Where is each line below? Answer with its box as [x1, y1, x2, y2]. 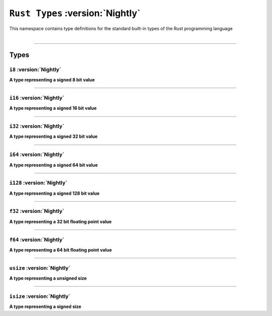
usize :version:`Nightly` [9, 264, 71, 271]
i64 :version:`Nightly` [9, 151, 64, 158]
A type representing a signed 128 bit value [9, 190, 100, 196]
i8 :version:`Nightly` [9, 66, 61, 73]
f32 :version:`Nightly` [9, 208, 64, 215]
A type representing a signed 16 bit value [9, 105, 97, 111]
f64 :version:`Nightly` [9, 236, 64, 243]
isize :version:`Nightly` [9, 292, 71, 299]
